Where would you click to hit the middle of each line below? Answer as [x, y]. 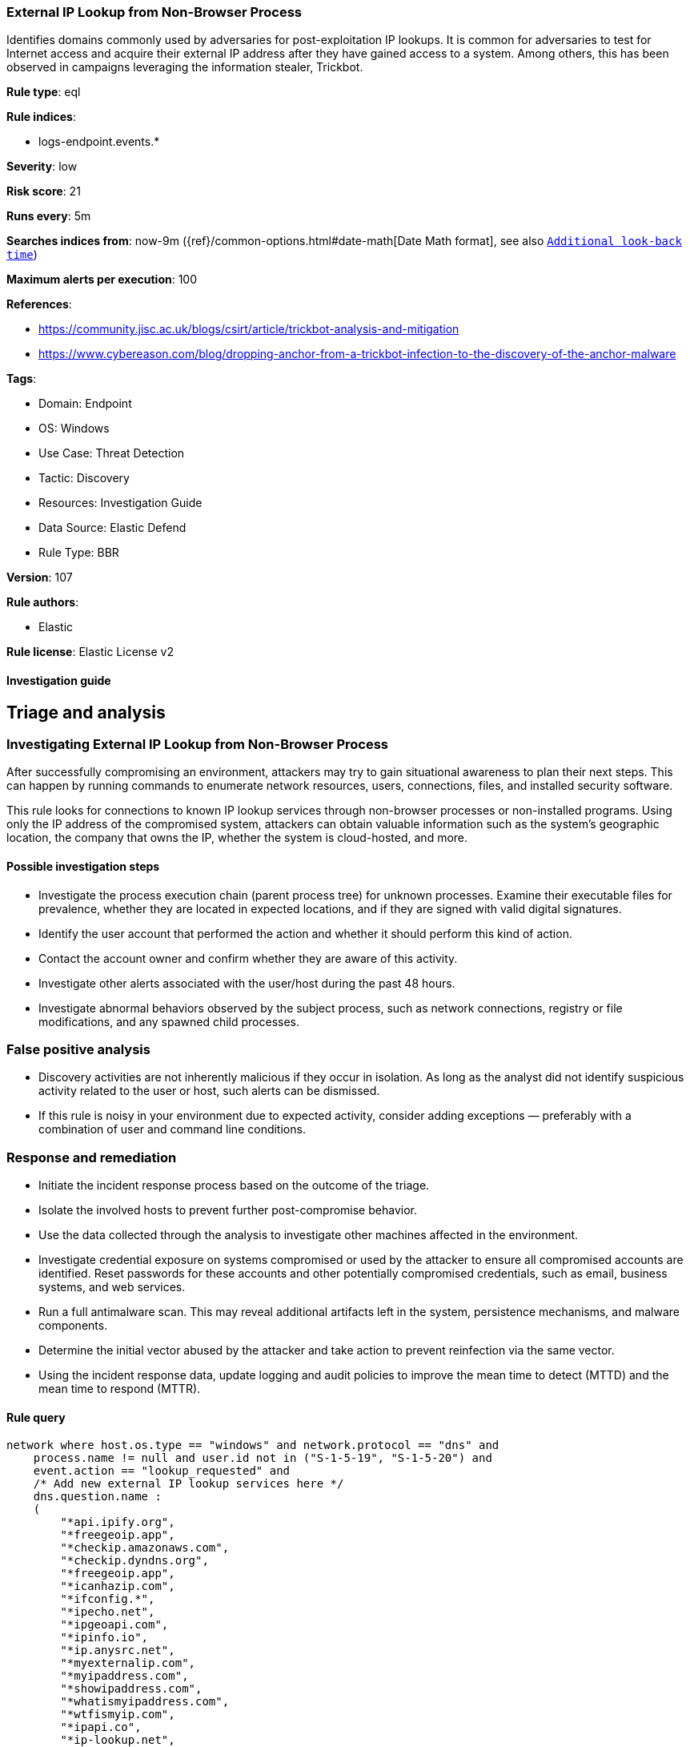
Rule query [36, 1417]
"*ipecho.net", [108, 1612]
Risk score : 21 [44, 191]
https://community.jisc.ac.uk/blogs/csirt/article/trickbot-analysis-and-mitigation [249, 329]
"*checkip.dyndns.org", [134, 1561]
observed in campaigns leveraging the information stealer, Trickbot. [185, 67]
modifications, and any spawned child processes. [169, 1021]
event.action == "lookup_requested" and [162, 1471]
